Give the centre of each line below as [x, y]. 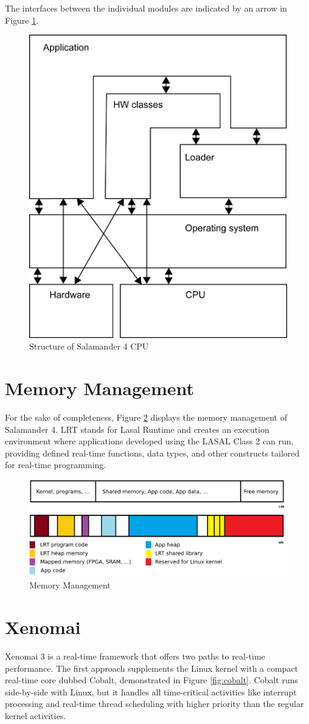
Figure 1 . [22, 20]
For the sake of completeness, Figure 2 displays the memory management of [146, 417]
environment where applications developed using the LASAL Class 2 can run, [149, 441]
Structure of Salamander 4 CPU [89, 346]
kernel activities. [36, 716]
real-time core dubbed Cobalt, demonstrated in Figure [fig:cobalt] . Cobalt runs [152, 680]
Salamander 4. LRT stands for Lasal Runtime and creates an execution [137, 429]
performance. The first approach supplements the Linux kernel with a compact [152, 668]
